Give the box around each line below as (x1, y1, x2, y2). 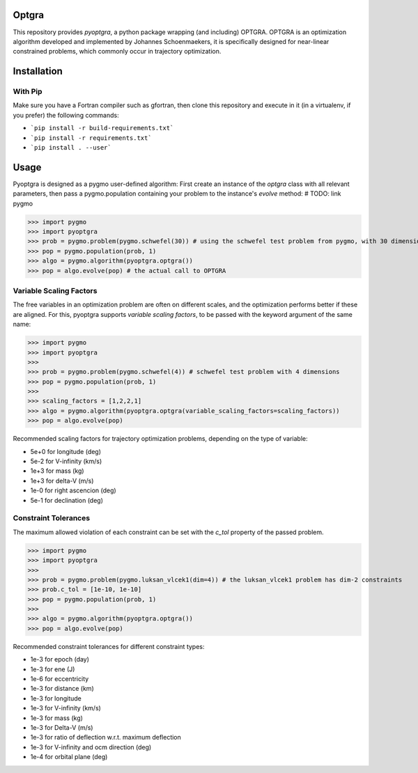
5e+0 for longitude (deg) (30, 447, 101, 455)
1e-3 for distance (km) (30, 685, 94, 693)
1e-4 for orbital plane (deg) (30, 753, 108, 761)
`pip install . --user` (30, 143, 111, 152)
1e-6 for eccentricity (30, 675, 89, 682)
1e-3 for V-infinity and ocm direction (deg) (30, 742, 152, 751)
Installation (13, 65, 63, 77)
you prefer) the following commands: (13, 111, 119, 119)
